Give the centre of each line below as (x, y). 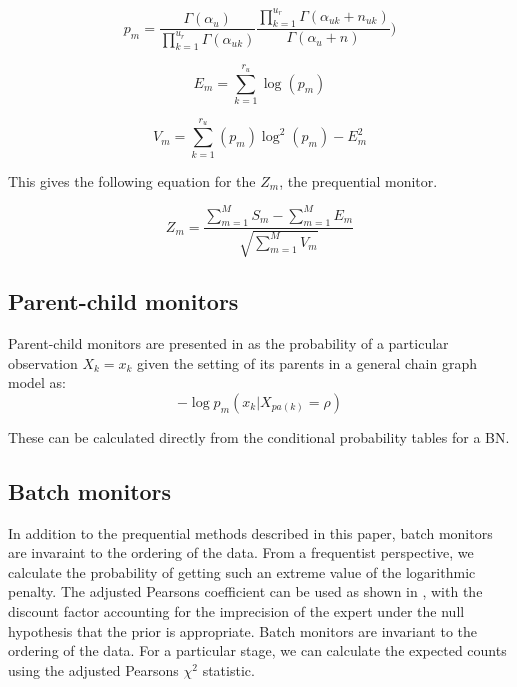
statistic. (228, 669)
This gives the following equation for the (132, 180)
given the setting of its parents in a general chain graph (307, 362)
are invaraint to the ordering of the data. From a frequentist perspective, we (241, 552)
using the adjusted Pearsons (93, 669)
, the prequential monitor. (358, 180)
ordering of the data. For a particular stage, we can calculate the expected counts (257, 650)
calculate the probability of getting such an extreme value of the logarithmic (242, 571)
